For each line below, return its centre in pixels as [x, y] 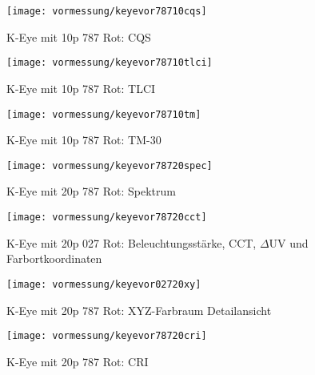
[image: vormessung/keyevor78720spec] [110, 165]
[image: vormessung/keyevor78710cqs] [107, 11]
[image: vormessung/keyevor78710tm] [104, 114]
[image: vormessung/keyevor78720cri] [107, 336]
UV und [289, 242]
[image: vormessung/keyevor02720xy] [104, 284]
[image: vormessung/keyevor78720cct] [107, 217]
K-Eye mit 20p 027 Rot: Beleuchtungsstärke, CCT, [132, 242]
